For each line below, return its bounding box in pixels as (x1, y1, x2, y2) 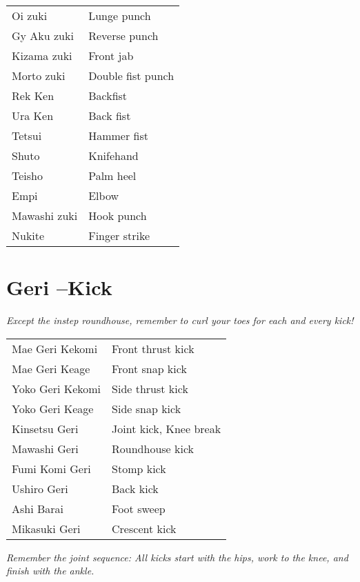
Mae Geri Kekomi (12, 340, 98, 357)
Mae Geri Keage (12, 360, 90, 377)
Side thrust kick (112, 380, 188, 397)
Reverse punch (88, 28, 159, 43)
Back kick (112, 480, 159, 496)
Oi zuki (12, 8, 48, 23)
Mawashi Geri (12, 440, 79, 456)
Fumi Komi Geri (12, 460, 91, 476)
